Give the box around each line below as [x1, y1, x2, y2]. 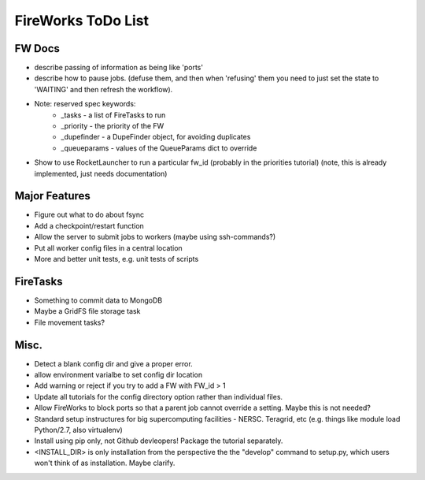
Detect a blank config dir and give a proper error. [34, 359, 193, 368]
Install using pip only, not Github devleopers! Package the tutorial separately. [34, 436, 283, 445]
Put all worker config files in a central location [34, 243, 183, 252]
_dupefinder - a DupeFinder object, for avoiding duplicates [61, 132, 251, 142]
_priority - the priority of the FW [61, 121, 164, 131]
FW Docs [14, 42, 61, 55]
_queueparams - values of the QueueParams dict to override [61, 143, 257, 153]
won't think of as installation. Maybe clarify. [34, 458, 176, 468]
